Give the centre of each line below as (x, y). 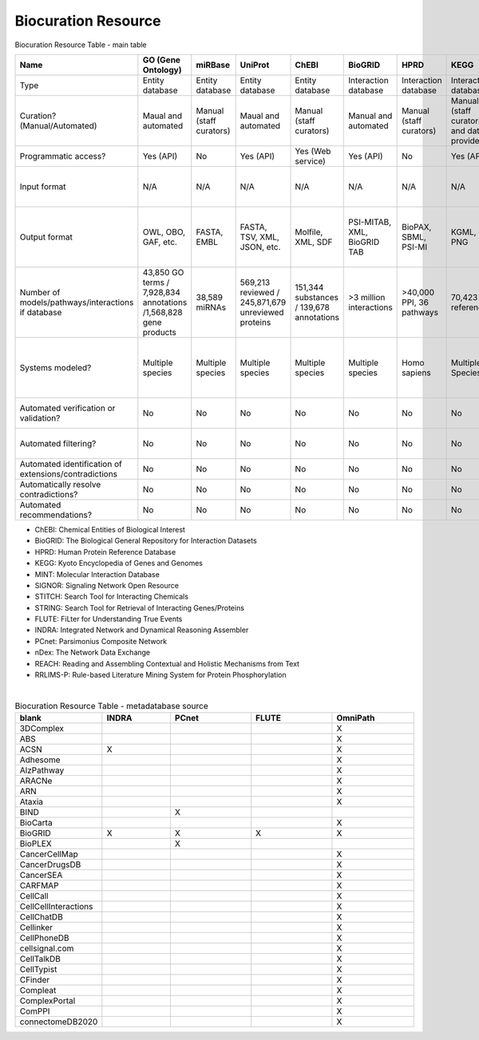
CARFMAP (39, 886)
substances (317, 297)
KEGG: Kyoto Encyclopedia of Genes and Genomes (119, 563)
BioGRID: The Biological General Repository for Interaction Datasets (146, 541)
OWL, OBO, (164, 231)
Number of (40, 292)
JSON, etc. (260, 247)
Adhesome (40, 760)
